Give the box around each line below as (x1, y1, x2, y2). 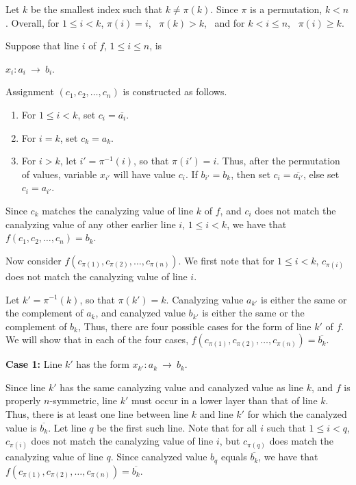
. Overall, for (5, 15, 60, 29)
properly (5, 393, 41, 408)
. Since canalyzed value (110, 449, 207, 464)
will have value (113, 166, 175, 181)
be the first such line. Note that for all (97, 420, 257, 434)
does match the (269, 434, 334, 448)
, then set (231, 166, 270, 181)
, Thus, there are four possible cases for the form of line (78, 319, 311, 333)
